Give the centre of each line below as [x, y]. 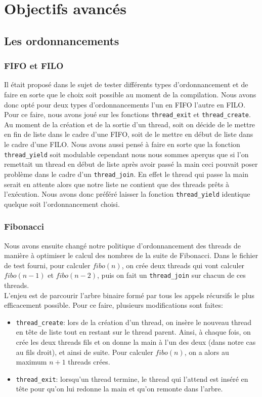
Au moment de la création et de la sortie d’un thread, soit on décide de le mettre [130, 124]
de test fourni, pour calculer [47, 265]
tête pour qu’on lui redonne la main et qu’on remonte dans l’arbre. [119, 389]
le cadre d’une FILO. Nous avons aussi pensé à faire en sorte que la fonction [122, 144]
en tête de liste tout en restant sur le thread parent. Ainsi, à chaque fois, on [133, 332]
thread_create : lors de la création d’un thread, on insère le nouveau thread [134, 322]
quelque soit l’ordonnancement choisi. [62, 204]
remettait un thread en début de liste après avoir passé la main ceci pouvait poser [131, 164]
